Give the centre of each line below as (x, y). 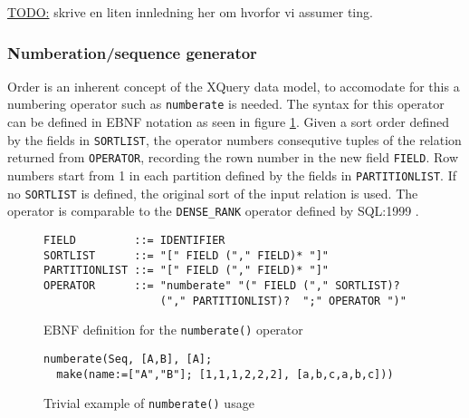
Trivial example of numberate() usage (149, 403)
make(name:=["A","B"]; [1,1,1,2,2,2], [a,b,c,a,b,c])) (225, 374)
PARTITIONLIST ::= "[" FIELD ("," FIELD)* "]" (186, 271)
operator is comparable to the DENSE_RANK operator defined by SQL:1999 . (213, 211)
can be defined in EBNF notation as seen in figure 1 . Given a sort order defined (228, 122)
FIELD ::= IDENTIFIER (134, 240)
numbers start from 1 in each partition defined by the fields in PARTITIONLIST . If (232, 175)
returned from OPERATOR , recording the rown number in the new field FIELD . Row (233, 157)
